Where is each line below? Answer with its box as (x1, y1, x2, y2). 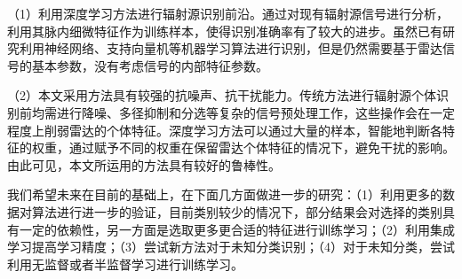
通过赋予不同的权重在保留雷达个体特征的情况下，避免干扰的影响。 (68, 138, 455, 157)
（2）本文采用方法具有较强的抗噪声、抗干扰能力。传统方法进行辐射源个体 (7, 86, 436, 105)
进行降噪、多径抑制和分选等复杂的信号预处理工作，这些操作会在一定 (56, 103, 455, 121)
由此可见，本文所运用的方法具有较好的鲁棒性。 (7, 155, 281, 174)
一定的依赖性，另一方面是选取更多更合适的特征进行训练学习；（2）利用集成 (19, 220, 455, 238)
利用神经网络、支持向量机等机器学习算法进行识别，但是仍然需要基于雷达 (19, 39, 442, 58)
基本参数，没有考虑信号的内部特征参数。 (31, 56, 268, 74)
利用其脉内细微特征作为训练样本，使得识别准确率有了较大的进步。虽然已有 (7, 21, 442, 40)
